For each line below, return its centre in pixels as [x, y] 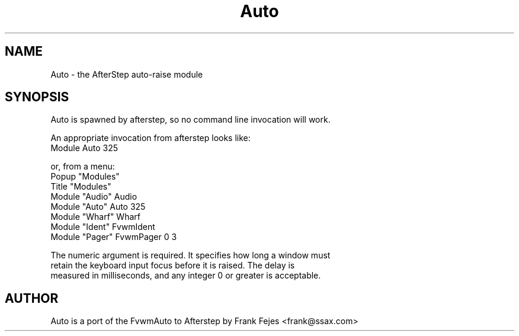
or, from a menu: [83, 167]
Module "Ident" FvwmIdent [103, 227]
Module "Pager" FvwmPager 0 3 [114, 237]
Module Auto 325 [84, 148]
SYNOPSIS [37, 97]
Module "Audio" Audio [94, 197]
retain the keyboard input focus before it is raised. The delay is [173, 265]
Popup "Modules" [85, 177]
